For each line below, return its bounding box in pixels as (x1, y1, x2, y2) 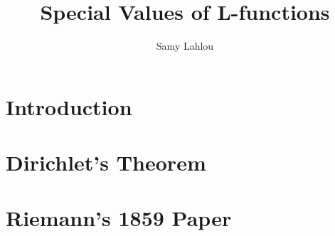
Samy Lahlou (156, 38, 214, 53)
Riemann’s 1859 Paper (6, 203, 232, 232)
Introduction (6, 92, 132, 121)
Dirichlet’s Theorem (6, 148, 206, 177)
